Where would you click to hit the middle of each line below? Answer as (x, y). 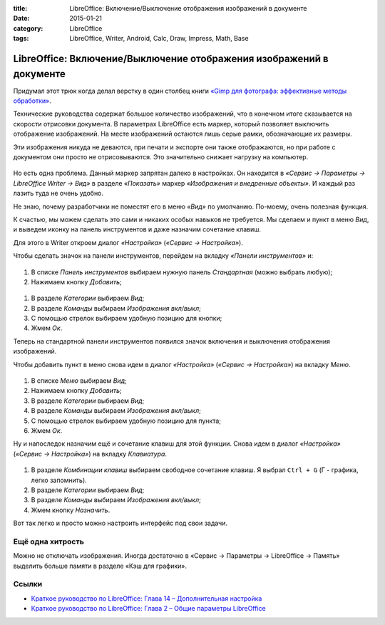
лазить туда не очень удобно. (58, 194)
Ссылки (28, 584)
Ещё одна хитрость (49, 541)
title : (20, 8)
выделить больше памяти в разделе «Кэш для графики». (100, 566)
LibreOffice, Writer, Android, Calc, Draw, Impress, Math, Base (159, 39)
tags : (21, 39)
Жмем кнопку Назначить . (71, 510)
